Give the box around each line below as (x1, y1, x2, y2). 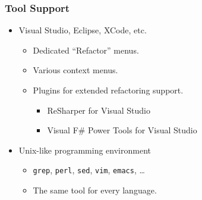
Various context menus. (33, 64, 118, 76)
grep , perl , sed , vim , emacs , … (33, 164, 145, 176)
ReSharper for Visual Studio (47, 104, 150, 116)
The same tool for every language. (33, 184, 157, 196)
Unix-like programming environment (18, 143, 151, 156)
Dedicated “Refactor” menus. (33, 43, 139, 56)
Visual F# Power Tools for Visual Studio (47, 124, 197, 136)
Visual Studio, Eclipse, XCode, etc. (18, 24, 147, 36)
